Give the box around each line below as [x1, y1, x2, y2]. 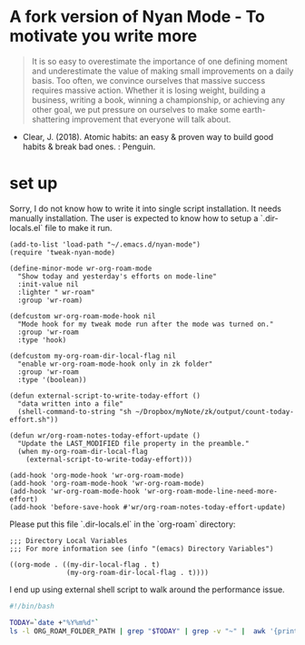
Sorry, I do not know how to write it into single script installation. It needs [9, 203, 281, 214]
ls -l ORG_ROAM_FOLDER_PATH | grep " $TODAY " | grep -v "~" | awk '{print [9, 626, 299, 636]
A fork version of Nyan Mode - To [9, 6, 265, 27]
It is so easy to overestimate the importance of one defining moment [31, 55, 288, 66]
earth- [241, 104, 266, 115]
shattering [31, 114, 71, 125]
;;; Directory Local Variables [9, 536, 128, 545]
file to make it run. [44, 222, 113, 233]
